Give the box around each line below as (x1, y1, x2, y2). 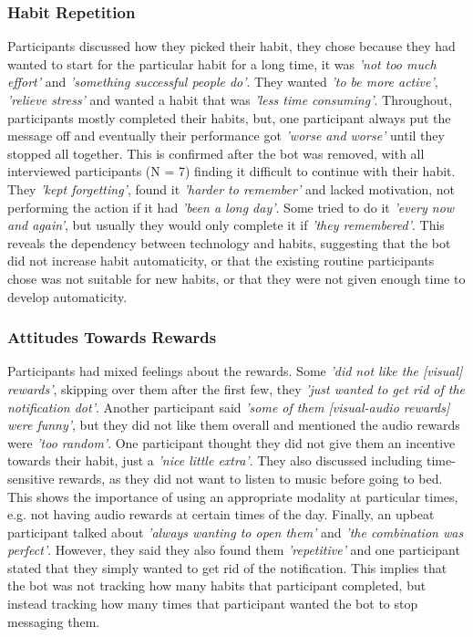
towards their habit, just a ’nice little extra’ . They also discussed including (7, 451, 423, 470)
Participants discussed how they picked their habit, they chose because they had (7, 37, 456, 56)
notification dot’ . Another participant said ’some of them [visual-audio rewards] (7, 397, 450, 416)
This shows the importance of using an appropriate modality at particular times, (7, 486, 458, 506)
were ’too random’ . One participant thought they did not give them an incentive (7, 433, 456, 452)
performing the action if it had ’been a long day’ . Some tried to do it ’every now (7, 197, 455, 216)
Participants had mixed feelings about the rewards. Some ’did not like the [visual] (7, 361, 463, 381)
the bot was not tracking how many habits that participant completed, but (7, 576, 427, 595)
